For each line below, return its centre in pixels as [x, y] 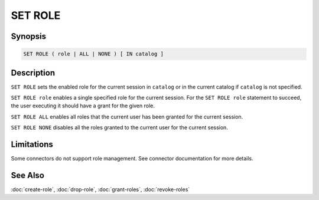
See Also [27, 175]
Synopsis [29, 36]
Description [33, 73]
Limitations [32, 145]
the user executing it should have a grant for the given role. [83, 106]
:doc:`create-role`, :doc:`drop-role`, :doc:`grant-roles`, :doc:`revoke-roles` [100, 189]
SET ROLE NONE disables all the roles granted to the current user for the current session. [120, 127]
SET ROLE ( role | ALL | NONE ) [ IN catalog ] [93, 54]
